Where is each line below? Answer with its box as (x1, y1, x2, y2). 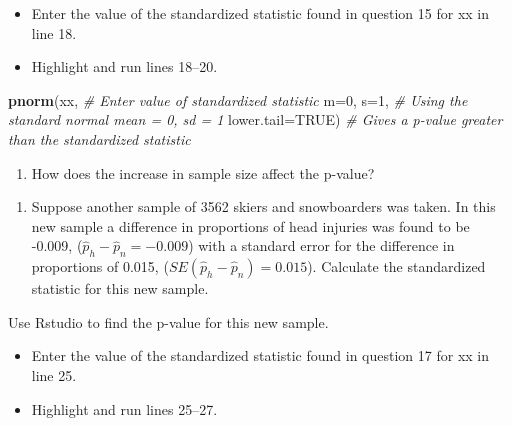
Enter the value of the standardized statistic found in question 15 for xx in (31, 3, 490, 23)
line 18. (31, 22, 77, 43)
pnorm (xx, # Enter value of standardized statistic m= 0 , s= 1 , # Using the (8, 89, 468, 110)
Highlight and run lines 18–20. (31, 56, 218, 77)
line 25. (31, 364, 77, 385)
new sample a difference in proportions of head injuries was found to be (31, 215, 470, 236)
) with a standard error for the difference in (188, 235, 455, 256)
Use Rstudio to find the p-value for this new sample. (8, 311, 329, 332)
